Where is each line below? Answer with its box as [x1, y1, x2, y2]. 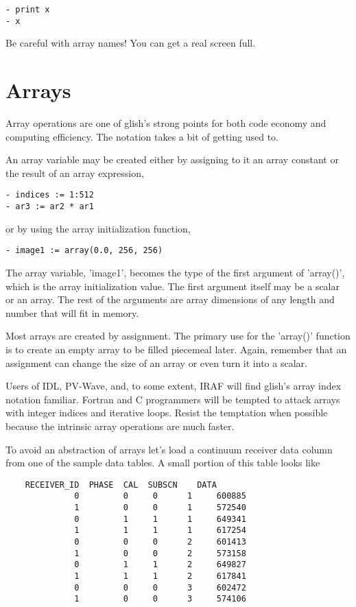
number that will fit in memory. [5, 305, 139, 320]
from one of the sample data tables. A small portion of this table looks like [5, 455, 320, 470]
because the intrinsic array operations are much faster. [5, 418, 235, 433]
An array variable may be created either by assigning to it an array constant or [5, 152, 339, 167]
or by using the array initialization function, [5, 221, 191, 235]
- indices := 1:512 [5, 190, 94, 200]
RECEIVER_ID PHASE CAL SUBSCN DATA [25, 479, 217, 490]
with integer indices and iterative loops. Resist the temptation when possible [5, 405, 328, 420]
